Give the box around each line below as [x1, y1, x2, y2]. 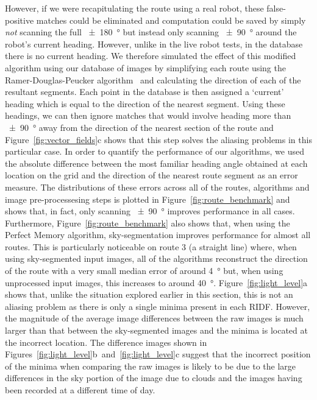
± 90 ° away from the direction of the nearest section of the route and [9, 121, 274, 133]
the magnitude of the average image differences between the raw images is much [5, 312, 304, 325]
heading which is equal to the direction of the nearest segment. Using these [5, 97, 285, 110]
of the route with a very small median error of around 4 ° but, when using [5, 264, 283, 277]
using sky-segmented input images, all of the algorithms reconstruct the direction [5, 252, 308, 265]
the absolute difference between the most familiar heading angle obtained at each [5, 156, 308, 169]
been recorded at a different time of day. [5, 384, 155, 396]
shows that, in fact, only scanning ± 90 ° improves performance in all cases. [5, 205, 295, 217]
